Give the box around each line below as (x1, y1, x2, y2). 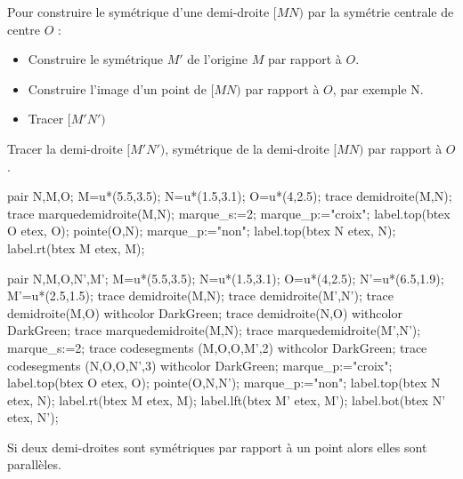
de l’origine (187, 50, 248, 68)
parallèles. (7, 455, 61, 474)
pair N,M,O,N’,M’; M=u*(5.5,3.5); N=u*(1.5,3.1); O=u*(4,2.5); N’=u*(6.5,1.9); (7, 268, 444, 287)
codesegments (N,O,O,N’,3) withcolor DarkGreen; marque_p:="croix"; (7, 355, 393, 374)
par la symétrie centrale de (307, 3, 454, 20)
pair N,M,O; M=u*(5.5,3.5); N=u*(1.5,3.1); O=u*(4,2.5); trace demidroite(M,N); (7, 187, 452, 205)
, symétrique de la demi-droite (165, 139, 329, 157)
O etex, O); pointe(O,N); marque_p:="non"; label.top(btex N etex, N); (7, 221, 396, 240)
